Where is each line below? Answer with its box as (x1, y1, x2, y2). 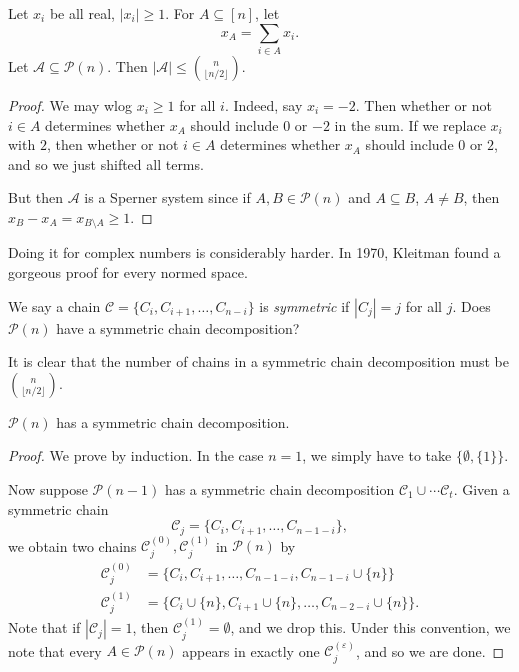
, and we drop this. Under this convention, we (230, 617, 511, 638)
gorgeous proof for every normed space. (8, 261, 248, 282)
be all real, (49, 3, 115, 23)
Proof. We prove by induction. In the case (8, 445, 264, 466)
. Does (452, 295, 491, 316)
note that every (8, 640, 102, 661)
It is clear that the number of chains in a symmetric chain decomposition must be (8, 351, 509, 372)
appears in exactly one (182, 640, 320, 661)
